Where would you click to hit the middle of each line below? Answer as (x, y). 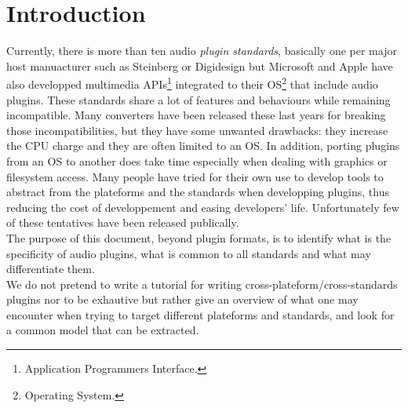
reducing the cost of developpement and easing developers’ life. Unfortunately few (203, 207)
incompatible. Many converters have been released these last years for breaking (196, 115)
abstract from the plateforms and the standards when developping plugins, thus (198, 192)
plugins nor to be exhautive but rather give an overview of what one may (182, 299)
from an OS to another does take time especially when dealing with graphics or (197, 160)
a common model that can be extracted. (103, 330)
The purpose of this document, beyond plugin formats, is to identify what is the (199, 237)
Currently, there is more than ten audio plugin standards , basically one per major (202, 51)
